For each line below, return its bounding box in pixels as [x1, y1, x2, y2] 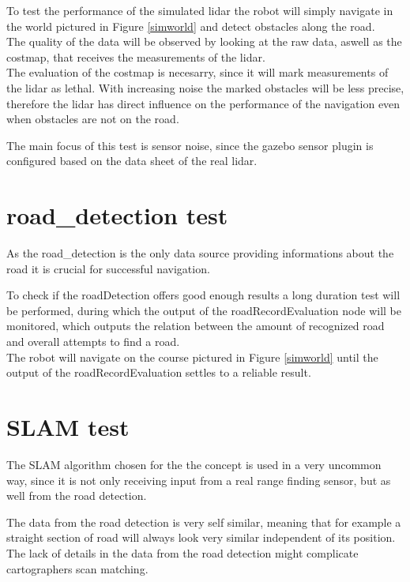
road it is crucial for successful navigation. [6, 260, 210, 276]
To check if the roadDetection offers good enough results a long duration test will [6, 287, 401, 303]
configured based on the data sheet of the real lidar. [6, 152, 258, 169]
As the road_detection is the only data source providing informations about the [6, 245, 394, 261]
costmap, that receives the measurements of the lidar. [6, 48, 265, 65]
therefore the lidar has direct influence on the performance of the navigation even [6, 95, 401, 111]
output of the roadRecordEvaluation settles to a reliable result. [6, 364, 311, 381]
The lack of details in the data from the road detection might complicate [6, 544, 359, 561]
